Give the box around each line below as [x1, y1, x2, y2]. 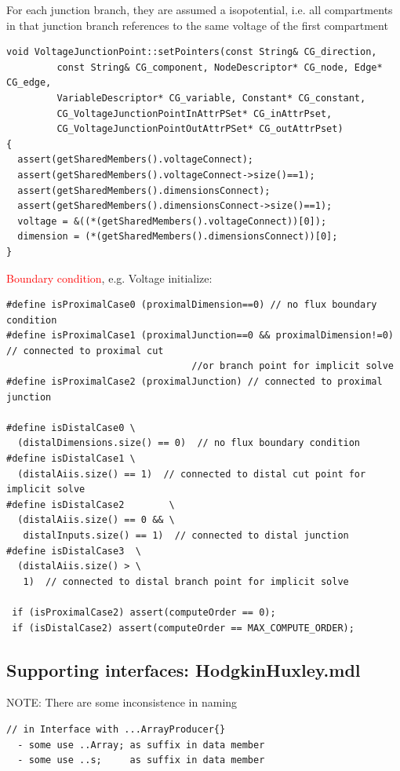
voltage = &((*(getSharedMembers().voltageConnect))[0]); [17, 215, 327, 227]
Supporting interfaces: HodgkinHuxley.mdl [6, 657, 361, 681]
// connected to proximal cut [6, 345, 164, 356]
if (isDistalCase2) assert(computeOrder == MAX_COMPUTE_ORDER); [12, 622, 355, 634]
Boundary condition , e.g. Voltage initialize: [6, 269, 213, 286]
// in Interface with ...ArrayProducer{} [6, 723, 226, 735]
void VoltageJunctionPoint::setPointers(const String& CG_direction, [6, 46, 377, 58]
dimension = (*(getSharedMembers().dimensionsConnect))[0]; [17, 231, 338, 243]
